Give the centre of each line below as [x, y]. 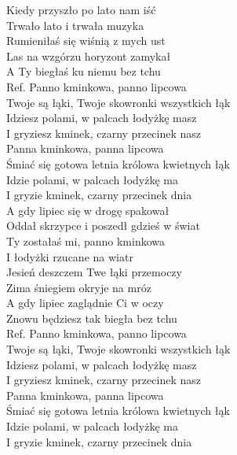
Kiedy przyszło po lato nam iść [81, 9]
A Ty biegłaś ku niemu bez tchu [84, 71]
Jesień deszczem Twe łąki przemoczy [94, 272]
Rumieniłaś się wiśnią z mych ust [86, 41]
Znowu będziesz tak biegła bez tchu [92, 318]
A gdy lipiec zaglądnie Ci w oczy [85, 303]
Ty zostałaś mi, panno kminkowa [86, 240]
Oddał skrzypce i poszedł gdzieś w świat [103, 226]
